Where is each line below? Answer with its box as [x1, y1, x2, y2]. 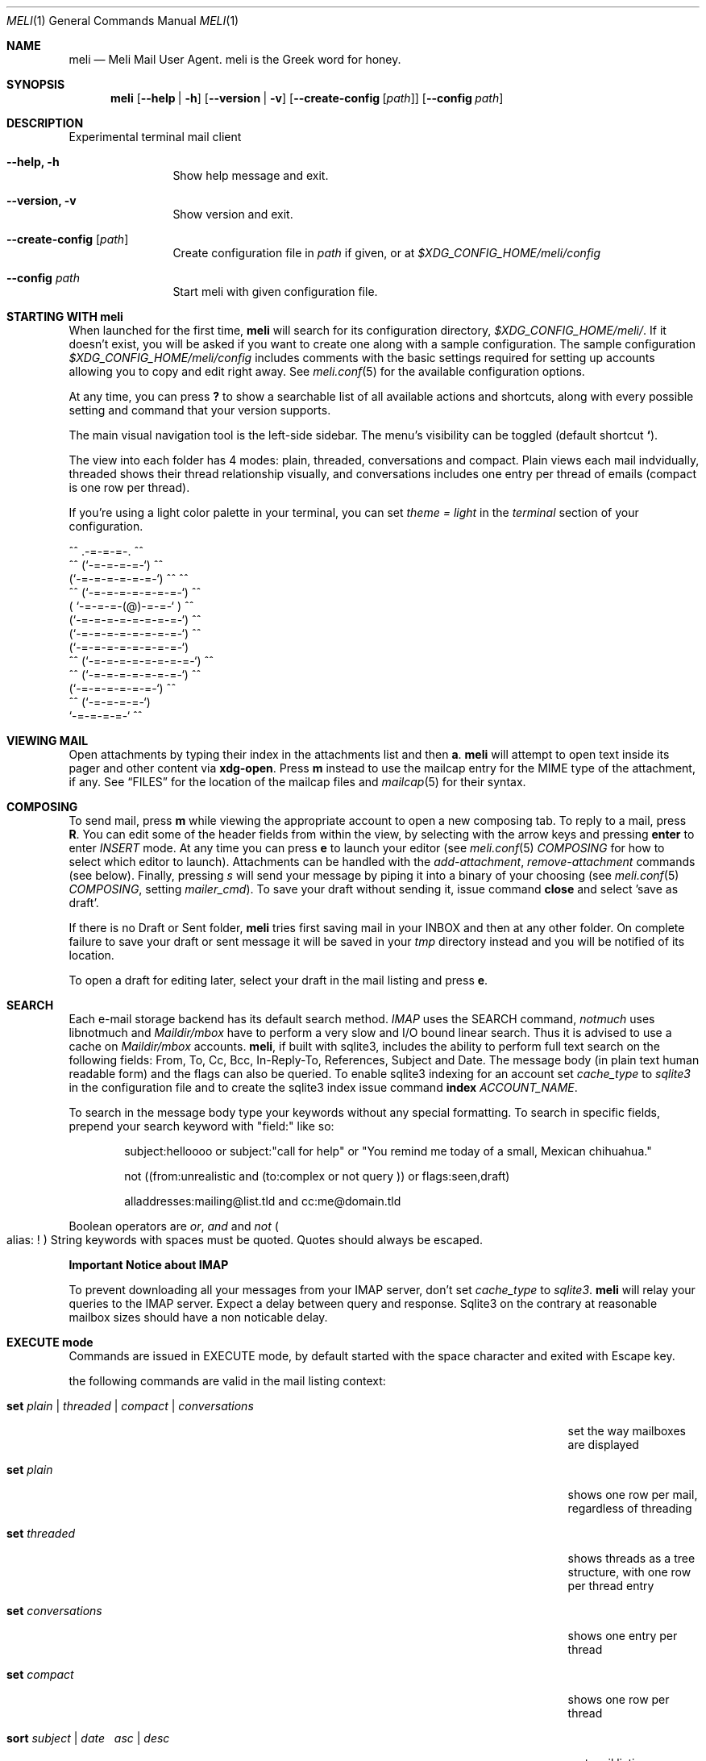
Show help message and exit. [172, 169, 329, 182]
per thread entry [567, 1579, 654, 1592]
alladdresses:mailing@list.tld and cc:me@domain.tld [124, 1194, 401, 1208]
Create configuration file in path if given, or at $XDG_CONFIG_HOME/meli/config [172, 246, 601, 260]
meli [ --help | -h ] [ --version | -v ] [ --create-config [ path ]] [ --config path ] [110, 91, 504, 105]
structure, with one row [567, 1565, 691, 1579]
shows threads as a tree [567, 1551, 696, 1565]
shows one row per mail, [567, 1488, 698, 1501]
